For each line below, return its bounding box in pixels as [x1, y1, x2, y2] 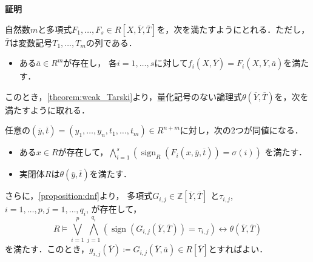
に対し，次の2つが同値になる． [180, 124, 303, 136]
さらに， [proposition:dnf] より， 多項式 [5, 189, 153, 202]
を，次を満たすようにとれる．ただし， [156, 22, 310, 35]
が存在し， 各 [63, 56, 117, 69]
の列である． [86, 36, 137, 49]
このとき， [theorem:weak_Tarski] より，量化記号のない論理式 [5, 90, 242, 102]
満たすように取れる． [5, 103, 90, 116]
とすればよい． [208, 243, 268, 255]
